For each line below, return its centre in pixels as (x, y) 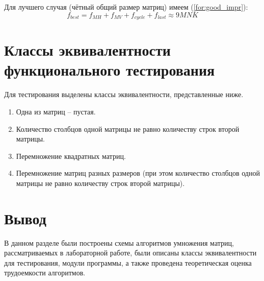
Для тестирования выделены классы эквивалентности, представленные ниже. (124, 94)
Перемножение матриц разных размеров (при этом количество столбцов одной (138, 173)
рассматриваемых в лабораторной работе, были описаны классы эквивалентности (130, 253)
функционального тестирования (110, 70)
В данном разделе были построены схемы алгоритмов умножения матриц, (119, 242)
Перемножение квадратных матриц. (71, 156)
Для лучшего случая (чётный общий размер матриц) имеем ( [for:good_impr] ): (126, 7)
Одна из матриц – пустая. (56, 111)
